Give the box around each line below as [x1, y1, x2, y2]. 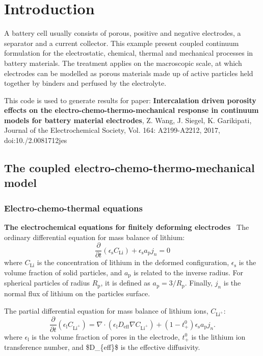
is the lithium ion [191, 331, 246, 342]
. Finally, [185, 277, 213, 288]
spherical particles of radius [4, 277, 90, 288]
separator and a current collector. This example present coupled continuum [4, 37, 239, 48]
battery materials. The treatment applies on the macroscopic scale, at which [4, 57, 242, 68]
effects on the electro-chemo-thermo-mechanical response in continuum [4, 105, 259, 115]
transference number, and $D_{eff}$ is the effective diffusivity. [4, 342, 200, 352]
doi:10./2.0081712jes [4, 135, 67, 146]
